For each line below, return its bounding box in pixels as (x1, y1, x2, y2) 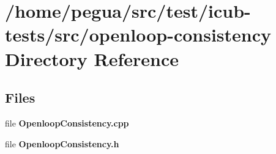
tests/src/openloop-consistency (5, 22, 272, 47)
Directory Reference (5, 46, 179, 71)
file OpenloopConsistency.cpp (5, 116, 129, 129)
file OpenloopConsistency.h (5, 137, 119, 150)
